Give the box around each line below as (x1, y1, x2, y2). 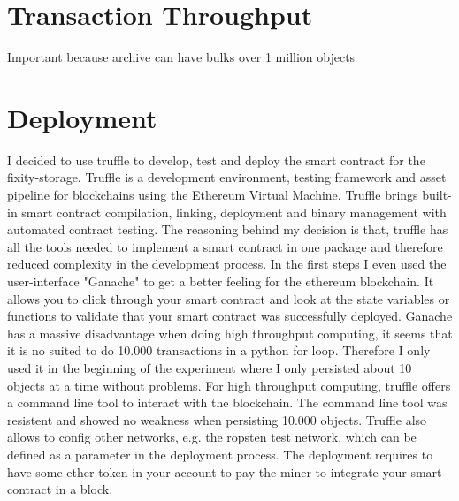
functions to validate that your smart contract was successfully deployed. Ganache (7, 307, 453, 325)
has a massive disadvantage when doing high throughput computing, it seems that (7, 323, 453, 342)
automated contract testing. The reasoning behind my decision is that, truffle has (7, 220, 448, 239)
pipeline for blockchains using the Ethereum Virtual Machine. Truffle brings (7, 186, 418, 204)
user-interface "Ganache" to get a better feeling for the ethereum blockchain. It (7, 272, 434, 290)
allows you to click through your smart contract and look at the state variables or (7, 289, 450, 307)
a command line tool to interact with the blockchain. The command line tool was (7, 393, 448, 412)
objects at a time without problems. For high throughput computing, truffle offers (7, 376, 451, 394)
